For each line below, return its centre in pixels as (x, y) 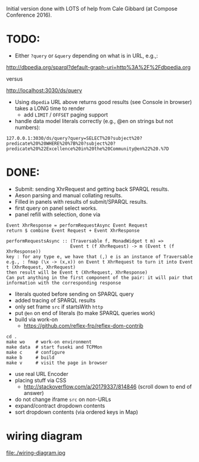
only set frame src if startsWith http (59, 307)
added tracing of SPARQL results (55, 300)
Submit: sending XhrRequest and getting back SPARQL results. (92, 189)
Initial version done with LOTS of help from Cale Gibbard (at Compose (92, 9)
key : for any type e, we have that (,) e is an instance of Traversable (100, 256)
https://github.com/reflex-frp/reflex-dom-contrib (83, 326)
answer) (34, 393)
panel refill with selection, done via (57, 214)
